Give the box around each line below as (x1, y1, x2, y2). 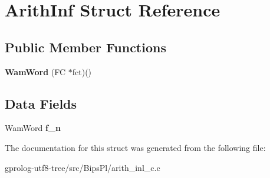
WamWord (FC (5, 65, 66, 78)
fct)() (72, 65, 92, 78)
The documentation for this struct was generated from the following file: (5, 141, 266, 153)
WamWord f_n (5, 122, 61, 134)
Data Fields (5, 94, 77, 112)
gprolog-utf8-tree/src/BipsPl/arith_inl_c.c (5, 161, 160, 173)
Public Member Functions (5, 38, 166, 56)
